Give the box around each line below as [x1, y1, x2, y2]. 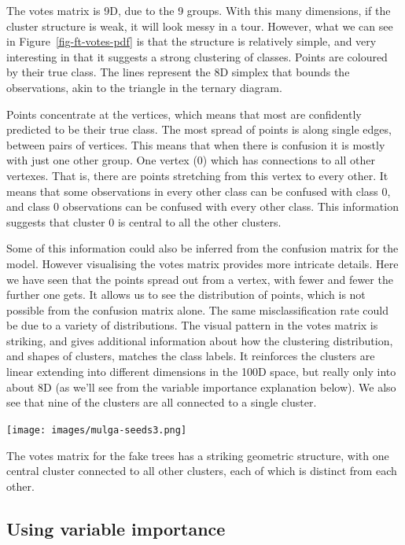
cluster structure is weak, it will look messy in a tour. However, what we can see [6, 17, 393, 34]
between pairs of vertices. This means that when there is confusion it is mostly [6, 136, 385, 153]
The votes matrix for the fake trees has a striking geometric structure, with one [6, 447, 389, 463]
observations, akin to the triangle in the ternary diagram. [6, 79, 282, 95]
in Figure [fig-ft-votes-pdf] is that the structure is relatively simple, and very [6, 33, 377, 50]
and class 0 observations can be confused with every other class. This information [6, 198, 399, 215]
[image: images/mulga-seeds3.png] [6, 424, 187, 436]
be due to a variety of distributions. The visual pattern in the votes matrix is [6, 317, 378, 333]
